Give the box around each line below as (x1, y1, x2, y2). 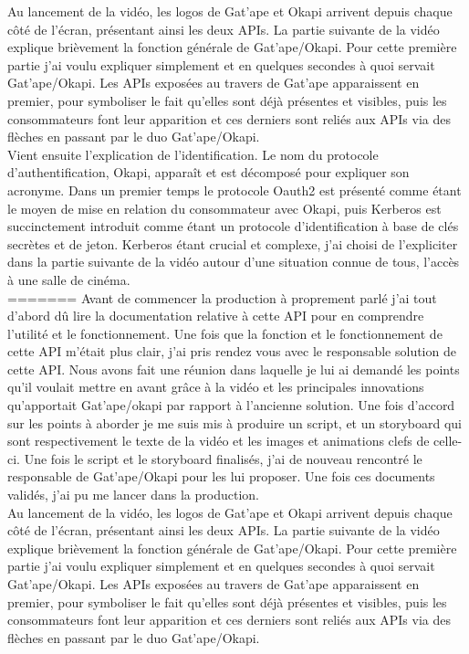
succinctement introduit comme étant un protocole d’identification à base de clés (7, 216, 459, 236)
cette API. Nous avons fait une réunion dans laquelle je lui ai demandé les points (7, 359, 460, 378)
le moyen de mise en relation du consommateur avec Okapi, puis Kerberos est (7, 198, 442, 217)
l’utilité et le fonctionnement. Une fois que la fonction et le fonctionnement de (7, 323, 443, 343)
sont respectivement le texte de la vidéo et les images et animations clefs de (7, 431, 430, 450)
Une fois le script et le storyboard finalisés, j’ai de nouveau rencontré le (24, 448, 422, 468)
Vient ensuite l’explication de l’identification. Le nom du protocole (7, 144, 379, 163)
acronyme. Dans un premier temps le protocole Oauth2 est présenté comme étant (7, 180, 462, 199)
